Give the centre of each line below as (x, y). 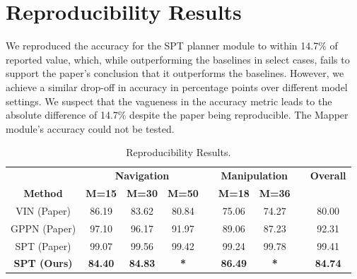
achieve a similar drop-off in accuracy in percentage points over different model (177, 87)
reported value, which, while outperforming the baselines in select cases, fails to (178, 59)
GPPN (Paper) (43, 228)
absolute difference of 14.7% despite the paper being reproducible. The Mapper (177, 115)
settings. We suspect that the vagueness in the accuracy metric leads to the (169, 101)
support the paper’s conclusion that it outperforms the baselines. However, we (175, 73)
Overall (328, 176)
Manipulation (254, 176)
